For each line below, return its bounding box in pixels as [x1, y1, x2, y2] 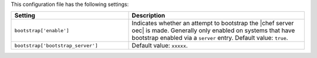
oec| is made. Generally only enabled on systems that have [131, 26, 295, 35]
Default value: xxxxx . [131, 42, 188, 50]
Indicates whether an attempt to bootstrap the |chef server [131, 19, 294, 28]
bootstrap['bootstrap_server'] [14, 42, 98, 49]
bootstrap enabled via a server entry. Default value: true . [131, 34, 288, 42]
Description [131, 12, 166, 20]
